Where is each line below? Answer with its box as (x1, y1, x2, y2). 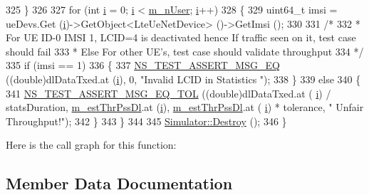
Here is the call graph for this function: (6, 137, 177, 152)
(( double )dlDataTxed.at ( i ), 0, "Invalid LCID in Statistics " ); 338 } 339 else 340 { (6, 71, 361, 86)
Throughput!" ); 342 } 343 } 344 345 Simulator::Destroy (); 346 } (6, 113, 287, 128)
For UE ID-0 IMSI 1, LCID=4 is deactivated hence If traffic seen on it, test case (6, 30, 356, 45)
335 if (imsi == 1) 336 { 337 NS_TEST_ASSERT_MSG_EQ (6, 58, 280, 73)
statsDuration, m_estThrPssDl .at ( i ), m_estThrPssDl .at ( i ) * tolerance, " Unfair (6, 100, 364, 115)
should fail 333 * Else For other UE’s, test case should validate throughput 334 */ (6, 43, 364, 58)
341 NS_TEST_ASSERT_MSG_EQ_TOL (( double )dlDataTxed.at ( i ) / (6, 85, 331, 100)
